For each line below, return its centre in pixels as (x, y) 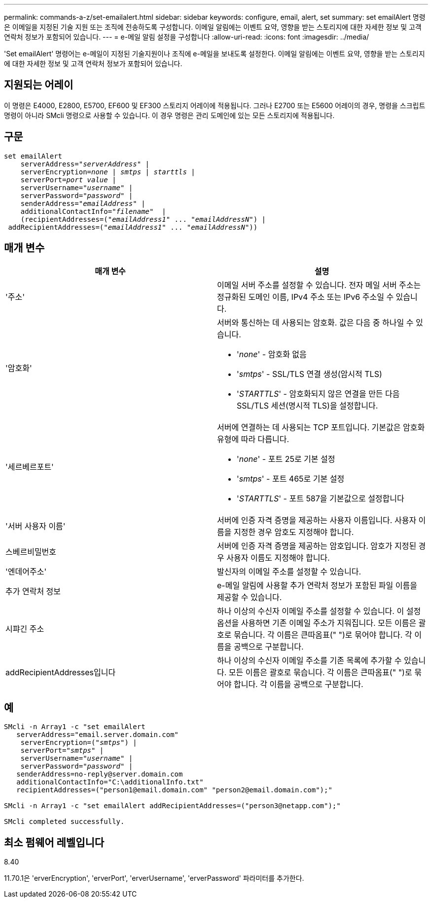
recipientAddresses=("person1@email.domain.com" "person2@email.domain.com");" (174, 790)
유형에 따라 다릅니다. (253, 439)
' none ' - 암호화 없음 (272, 354)
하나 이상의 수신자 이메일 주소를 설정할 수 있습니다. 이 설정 (319, 611)
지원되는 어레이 (39, 85)
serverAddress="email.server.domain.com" (98, 735)
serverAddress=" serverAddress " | (85, 164)
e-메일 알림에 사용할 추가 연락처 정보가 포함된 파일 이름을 (317, 585)
